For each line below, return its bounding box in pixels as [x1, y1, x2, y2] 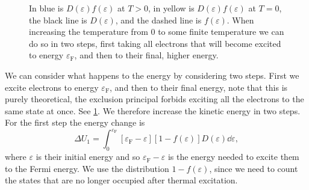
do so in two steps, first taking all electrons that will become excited [29, 37, 281, 49]
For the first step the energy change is [5, 116, 145, 129]
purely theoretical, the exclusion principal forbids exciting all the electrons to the [5, 93, 304, 105]
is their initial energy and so [36, 150, 140, 163]
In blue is [29, 2, 64, 14]
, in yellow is [148, 2, 195, 14]
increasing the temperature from [29, 25, 148, 38]
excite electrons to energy [5, 81, 99, 93]
